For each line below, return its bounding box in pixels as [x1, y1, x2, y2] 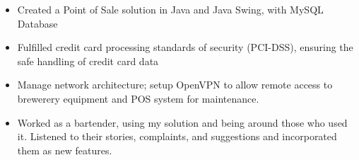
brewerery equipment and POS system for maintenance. [17, 91, 259, 105]
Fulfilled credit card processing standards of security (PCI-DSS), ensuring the [17, 40, 353, 55]
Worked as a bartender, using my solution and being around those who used [17, 115, 348, 130]
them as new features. [17, 142, 112, 157]
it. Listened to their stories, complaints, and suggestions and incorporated [17, 129, 337, 144]
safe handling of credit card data [17, 53, 159, 68]
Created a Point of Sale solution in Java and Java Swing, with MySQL [17, 2, 324, 16]
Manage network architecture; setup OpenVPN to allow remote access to [17, 77, 333, 92]
